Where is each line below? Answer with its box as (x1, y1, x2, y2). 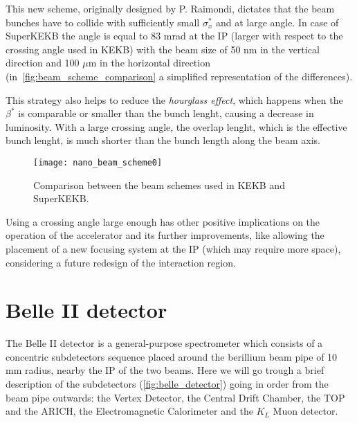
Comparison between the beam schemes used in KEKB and (33, 177, 285, 192)
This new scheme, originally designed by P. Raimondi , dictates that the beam (6, 1, 335, 15)
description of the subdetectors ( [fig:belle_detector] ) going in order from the (6, 377, 329, 391)
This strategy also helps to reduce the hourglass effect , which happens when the (6, 92, 343, 107)
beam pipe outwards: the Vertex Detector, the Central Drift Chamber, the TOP (6, 390, 345, 404)
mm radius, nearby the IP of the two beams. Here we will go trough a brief (6, 363, 324, 377)
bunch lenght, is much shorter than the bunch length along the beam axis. (6, 133, 320, 147)
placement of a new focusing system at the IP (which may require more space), (6, 241, 341, 255)
